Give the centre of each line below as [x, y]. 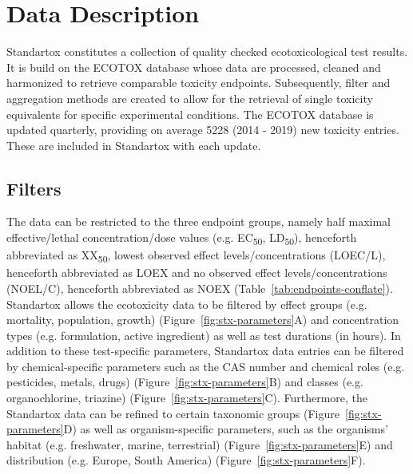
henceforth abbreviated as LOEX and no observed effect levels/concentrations [197, 273]
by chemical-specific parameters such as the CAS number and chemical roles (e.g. [206, 366]
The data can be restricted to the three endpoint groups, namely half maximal [199, 221]
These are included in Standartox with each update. [134, 145]
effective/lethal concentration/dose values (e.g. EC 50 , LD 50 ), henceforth [182, 238]
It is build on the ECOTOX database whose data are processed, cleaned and [194, 67]
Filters [34, 188]
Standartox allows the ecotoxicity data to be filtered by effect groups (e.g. [187, 304]
